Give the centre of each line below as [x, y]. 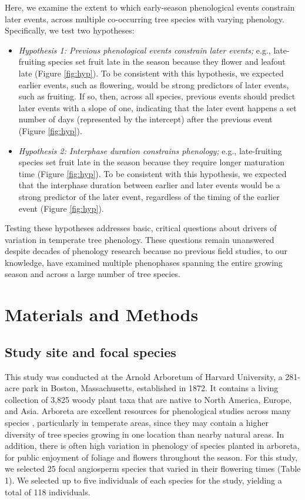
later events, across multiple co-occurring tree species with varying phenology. [145, 19]
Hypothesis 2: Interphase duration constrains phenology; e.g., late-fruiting [150, 150]
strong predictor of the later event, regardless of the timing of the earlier [149, 196]
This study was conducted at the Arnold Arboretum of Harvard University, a [144, 376]
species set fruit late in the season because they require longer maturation [151, 162]
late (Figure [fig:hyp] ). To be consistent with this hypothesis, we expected [151, 73]
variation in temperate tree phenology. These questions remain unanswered [140, 239]
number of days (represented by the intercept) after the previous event [145, 119]
